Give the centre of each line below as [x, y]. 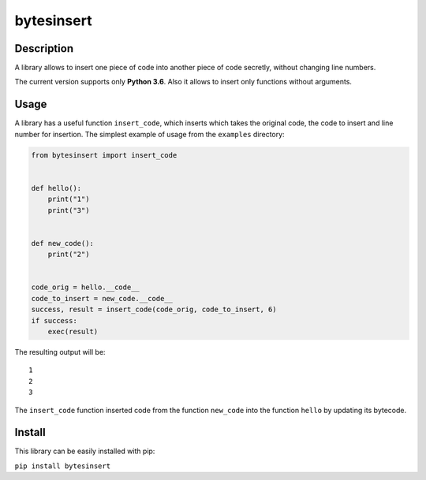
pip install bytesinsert [62, 466]
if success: [54, 320]
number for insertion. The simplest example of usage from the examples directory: [149, 134]
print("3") [69, 210]
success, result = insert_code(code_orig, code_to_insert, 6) [154, 310]
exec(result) [73, 331]
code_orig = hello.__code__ [85, 287]
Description [44, 48]
